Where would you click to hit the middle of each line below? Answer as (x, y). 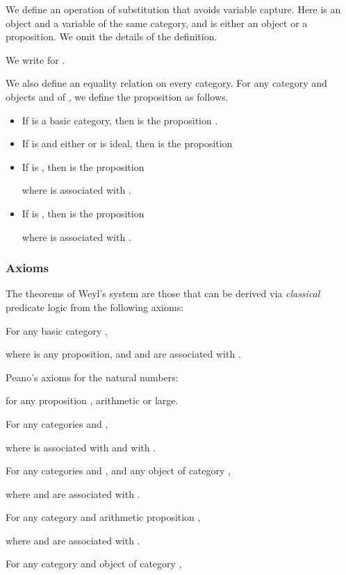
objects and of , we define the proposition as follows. (117, 96)
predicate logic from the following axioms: (95, 307)
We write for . (35, 59)
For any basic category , (57, 330)
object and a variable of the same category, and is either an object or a (157, 23)
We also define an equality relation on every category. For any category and (166, 83)
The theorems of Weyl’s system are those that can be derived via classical (163, 293)
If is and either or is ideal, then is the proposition (127, 143)
